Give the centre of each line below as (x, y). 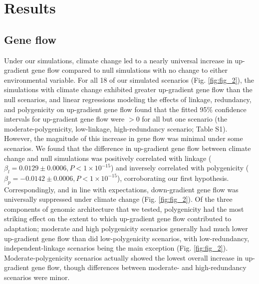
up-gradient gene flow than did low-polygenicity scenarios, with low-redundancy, (127, 238)
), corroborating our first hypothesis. (173, 178)
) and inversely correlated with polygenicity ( (180, 168)
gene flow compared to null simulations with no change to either (129, 70)
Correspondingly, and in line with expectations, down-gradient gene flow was (121, 189)
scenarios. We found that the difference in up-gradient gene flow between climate (128, 148)
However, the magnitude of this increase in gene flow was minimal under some (124, 138)
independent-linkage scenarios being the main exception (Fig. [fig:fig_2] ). (116, 248)
